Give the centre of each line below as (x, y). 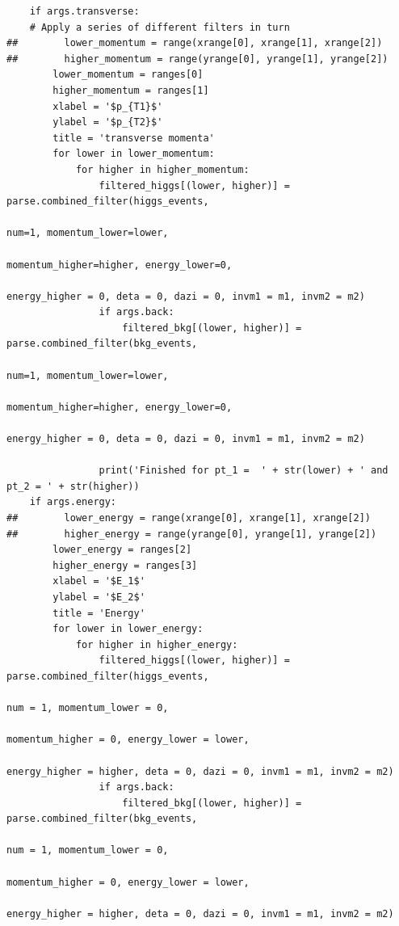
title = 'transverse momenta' (134, 138)
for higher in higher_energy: (157, 644)
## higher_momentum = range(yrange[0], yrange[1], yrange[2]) (197, 59)
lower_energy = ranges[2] (122, 550)
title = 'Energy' (99, 613)
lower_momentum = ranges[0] (128, 75)
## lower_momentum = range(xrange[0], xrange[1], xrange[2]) (195, 43)
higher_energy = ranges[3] (125, 565)
